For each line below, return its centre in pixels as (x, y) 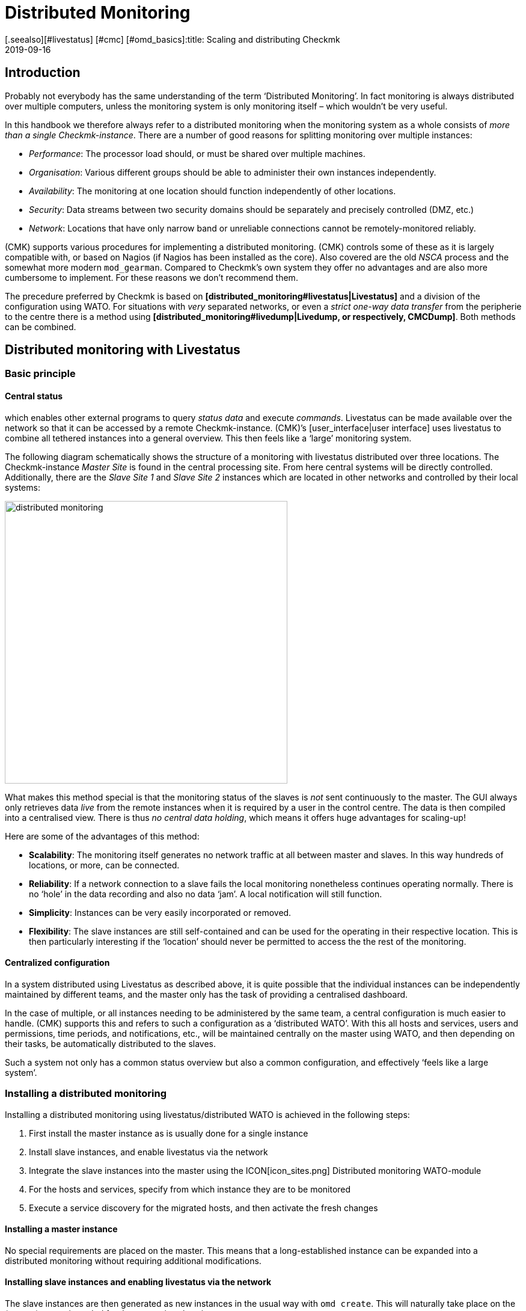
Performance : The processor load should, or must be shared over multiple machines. (197, 153)
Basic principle (40, 374)
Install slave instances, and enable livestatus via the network (148, 1152)
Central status (34, 396)
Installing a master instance (61, 1229)
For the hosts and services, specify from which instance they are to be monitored (190, 1189)
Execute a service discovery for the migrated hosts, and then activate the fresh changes (203, 1208)
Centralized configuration (57, 963)
